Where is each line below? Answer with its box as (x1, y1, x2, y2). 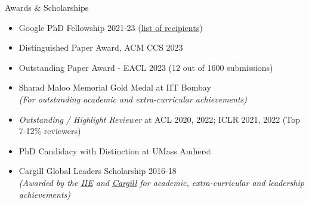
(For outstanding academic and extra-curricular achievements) (18, 92, 248, 105)
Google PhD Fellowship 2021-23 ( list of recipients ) (18, 21, 203, 33)
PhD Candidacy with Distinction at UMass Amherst (18, 144, 211, 157)
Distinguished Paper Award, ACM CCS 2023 (18, 41, 183, 54)
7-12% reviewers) (18, 125, 81, 137)
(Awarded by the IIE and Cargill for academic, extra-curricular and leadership (18, 176, 304, 188)
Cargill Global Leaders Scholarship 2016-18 (18, 164, 177, 177)
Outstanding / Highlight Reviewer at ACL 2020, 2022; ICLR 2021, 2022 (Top (18, 113, 300, 125)
